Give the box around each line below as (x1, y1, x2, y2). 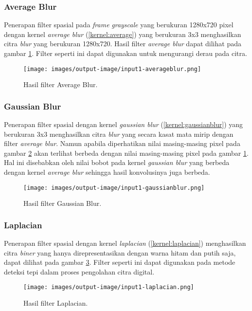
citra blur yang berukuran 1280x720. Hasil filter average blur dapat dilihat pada (4, 38, 241, 49)
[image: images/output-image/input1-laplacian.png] (23, 284, 194, 291)
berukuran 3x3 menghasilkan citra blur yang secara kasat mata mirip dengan (4, 128, 234, 139)
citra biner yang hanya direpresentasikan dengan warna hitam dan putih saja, (4, 247, 236, 257)
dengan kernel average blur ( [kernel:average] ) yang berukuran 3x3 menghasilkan (4, 29, 241, 39)
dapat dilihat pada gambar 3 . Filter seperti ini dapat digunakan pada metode (4, 257, 235, 267)
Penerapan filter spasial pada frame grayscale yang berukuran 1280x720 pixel (4, 19, 234, 30)
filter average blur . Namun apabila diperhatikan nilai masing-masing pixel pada (4, 138, 240, 148)
